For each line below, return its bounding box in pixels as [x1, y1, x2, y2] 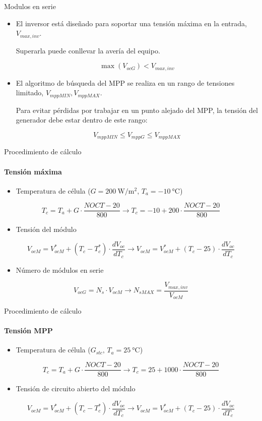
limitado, [16, 87, 44, 98]
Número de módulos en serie [16, 264, 104, 275]
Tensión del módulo [16, 224, 77, 234]
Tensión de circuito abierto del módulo [16, 383, 136, 394]
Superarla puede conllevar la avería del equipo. [16, 45, 160, 55]
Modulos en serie [4, 1, 56, 11]
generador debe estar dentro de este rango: [16, 114, 148, 125]
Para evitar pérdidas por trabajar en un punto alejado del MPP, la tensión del [16, 104, 258, 115]
